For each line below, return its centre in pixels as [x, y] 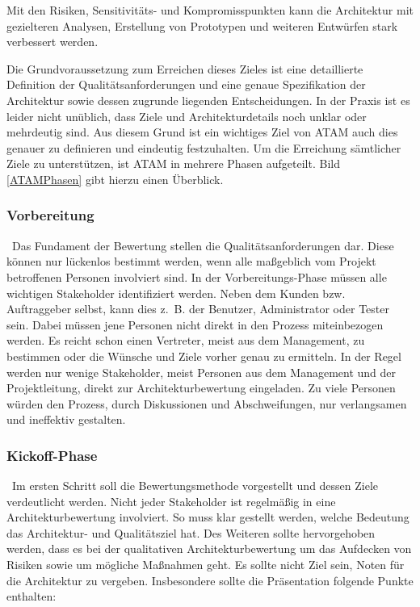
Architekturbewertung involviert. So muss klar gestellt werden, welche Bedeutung [208, 517]
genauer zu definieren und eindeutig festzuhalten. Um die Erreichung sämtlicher [204, 147]
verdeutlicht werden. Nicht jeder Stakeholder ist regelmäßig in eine [171, 501]
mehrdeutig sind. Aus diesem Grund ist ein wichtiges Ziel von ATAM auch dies [202, 132]
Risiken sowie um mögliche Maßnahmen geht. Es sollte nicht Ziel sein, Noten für [206, 565]
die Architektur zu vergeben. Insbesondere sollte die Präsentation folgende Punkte [210, 580]
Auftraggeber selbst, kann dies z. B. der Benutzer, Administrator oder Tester [198, 309]
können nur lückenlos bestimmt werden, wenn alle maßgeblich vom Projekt [191, 261]
